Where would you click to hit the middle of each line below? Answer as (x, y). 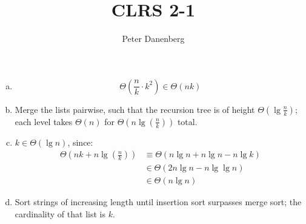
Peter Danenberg (153, 39)
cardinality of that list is (60, 214)
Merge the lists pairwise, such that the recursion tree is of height (135, 109)
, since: (80, 142)
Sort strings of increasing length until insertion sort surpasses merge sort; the (158, 202)
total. (187, 121)
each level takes (44, 121)
